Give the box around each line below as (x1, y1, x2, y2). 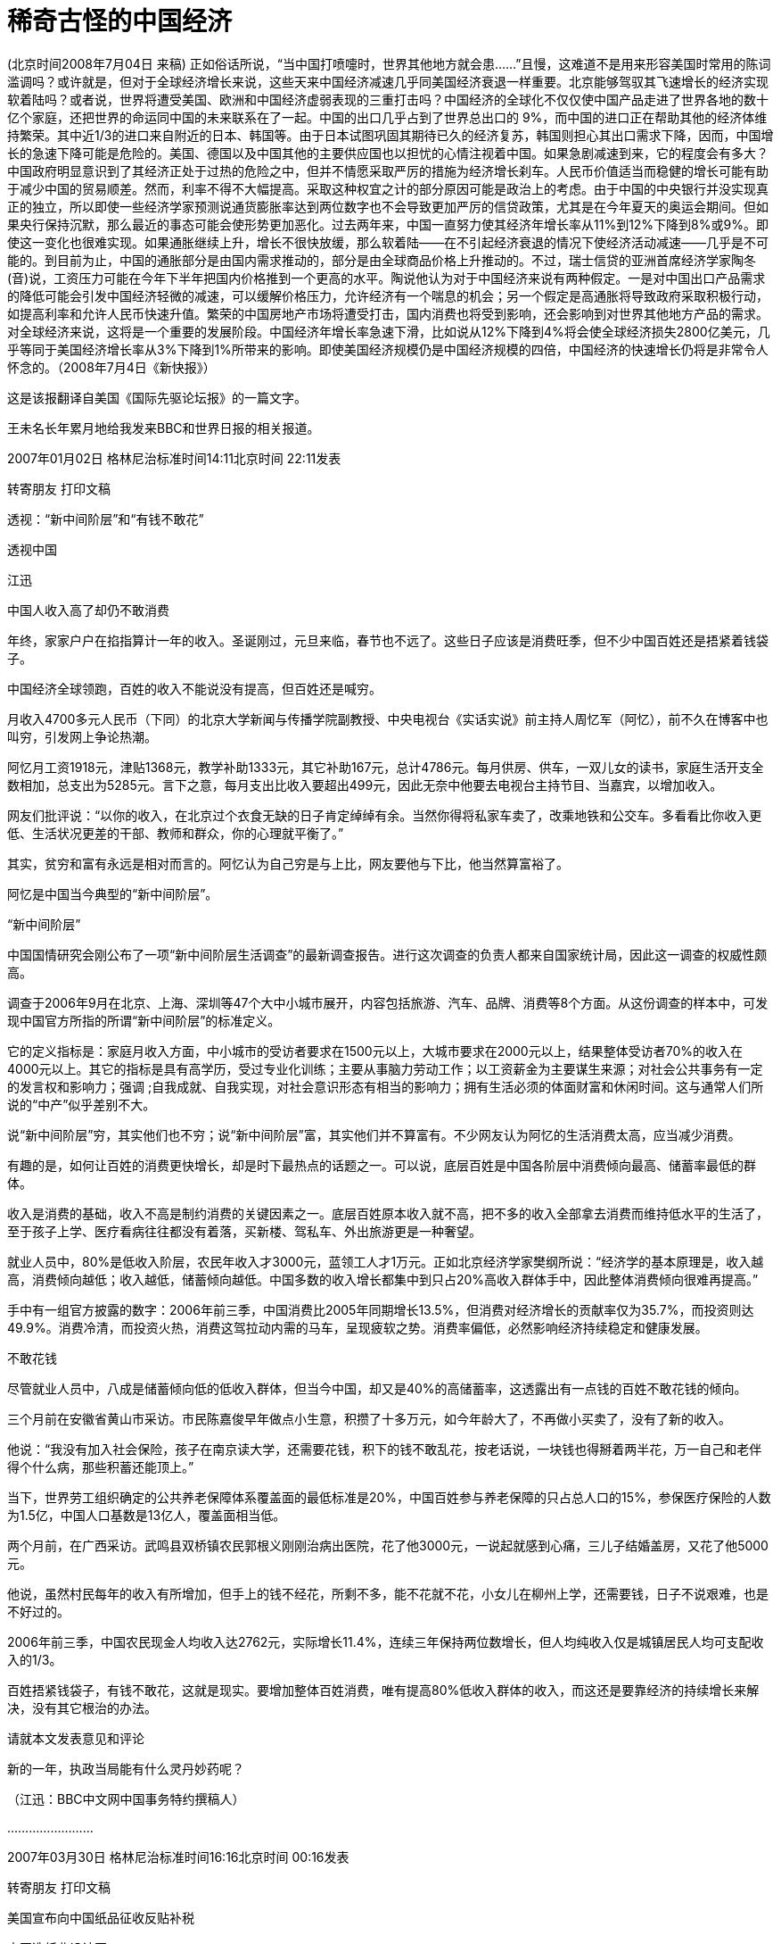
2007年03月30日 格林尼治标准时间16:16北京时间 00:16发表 (7, 1848, 349, 1865)
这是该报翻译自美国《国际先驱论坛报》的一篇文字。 (7, 389, 307, 405)
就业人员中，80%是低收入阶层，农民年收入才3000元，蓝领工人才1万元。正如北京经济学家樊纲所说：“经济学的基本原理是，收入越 (7, 1253, 764, 1269)
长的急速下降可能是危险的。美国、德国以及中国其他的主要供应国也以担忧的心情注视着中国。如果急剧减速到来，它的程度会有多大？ (7, 145, 769, 161)
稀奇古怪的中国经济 (7, 6, 233, 37)
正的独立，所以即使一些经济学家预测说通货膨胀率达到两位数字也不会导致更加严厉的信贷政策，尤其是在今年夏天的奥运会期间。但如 (7, 198, 769, 214)
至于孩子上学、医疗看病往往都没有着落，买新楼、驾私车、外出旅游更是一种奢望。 (7, 1223, 481, 1239)
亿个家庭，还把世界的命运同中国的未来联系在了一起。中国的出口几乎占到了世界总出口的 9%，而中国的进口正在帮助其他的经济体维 (7, 109, 768, 125)
